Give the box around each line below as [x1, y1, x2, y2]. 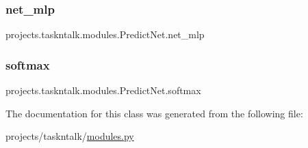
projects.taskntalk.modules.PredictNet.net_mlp [5, 27, 205, 42]
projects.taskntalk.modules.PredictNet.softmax [5, 83, 201, 98]
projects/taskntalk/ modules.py [5, 129, 134, 143]
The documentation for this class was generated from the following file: [5, 106, 303, 120]
